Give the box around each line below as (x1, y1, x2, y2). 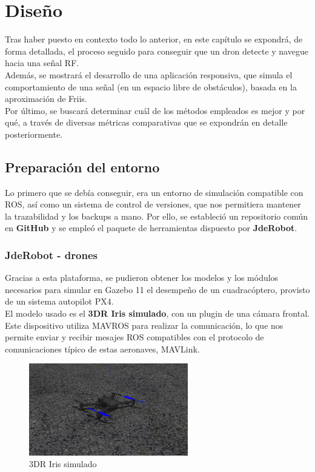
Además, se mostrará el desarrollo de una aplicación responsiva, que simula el (5, 68, 293, 81)
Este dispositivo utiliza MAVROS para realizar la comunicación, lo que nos (5, 319, 283, 331)
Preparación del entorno (5, 157, 160, 176)
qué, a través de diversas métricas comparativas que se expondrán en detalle (5, 116, 288, 129)
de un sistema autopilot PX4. (5, 295, 114, 308)
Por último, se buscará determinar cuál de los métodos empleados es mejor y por (5, 104, 305, 116)
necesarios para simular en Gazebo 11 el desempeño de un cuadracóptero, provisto (5, 283, 310, 295)
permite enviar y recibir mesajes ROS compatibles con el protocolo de (5, 331, 264, 343)
